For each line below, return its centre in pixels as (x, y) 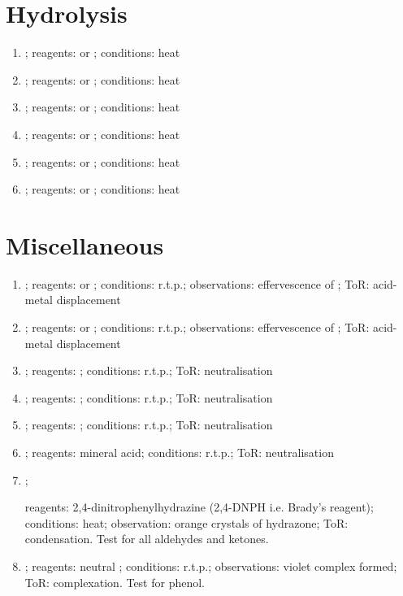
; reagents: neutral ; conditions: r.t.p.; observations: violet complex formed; (211, 566)
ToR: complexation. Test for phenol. (115, 582)
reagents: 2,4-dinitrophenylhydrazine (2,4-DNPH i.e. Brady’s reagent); (199, 507)
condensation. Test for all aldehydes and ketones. (147, 539)
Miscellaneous (85, 244)
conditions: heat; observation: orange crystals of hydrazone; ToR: (186, 522)
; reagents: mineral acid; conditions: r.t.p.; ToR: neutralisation (179, 452)
